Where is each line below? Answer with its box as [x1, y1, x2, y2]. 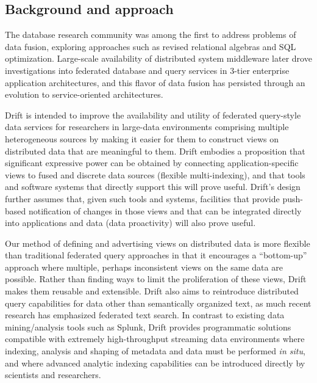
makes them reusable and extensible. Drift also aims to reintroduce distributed [5, 285, 299, 297]
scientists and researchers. [5, 368, 101, 381]
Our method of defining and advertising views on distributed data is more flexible [5, 236, 310, 249]
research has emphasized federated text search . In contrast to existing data [5, 308, 285, 321]
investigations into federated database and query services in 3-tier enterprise [5, 64, 290, 76]
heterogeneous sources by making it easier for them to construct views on [5, 132, 279, 145]
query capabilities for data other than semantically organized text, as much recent [5, 296, 312, 309]
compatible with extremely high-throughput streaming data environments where [5, 332, 305, 345]
